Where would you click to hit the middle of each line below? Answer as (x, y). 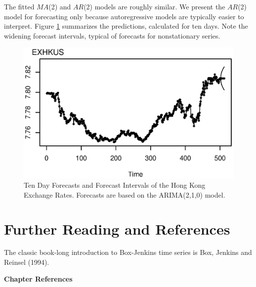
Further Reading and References (117, 228)
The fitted (19, 6)
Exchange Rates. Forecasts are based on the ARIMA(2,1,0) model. (125, 194)
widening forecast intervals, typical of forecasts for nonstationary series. (112, 35)
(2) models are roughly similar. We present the (154, 6)
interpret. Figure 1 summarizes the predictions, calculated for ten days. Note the (126, 26)
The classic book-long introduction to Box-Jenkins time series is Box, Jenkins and (128, 252)
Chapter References (38, 278)
